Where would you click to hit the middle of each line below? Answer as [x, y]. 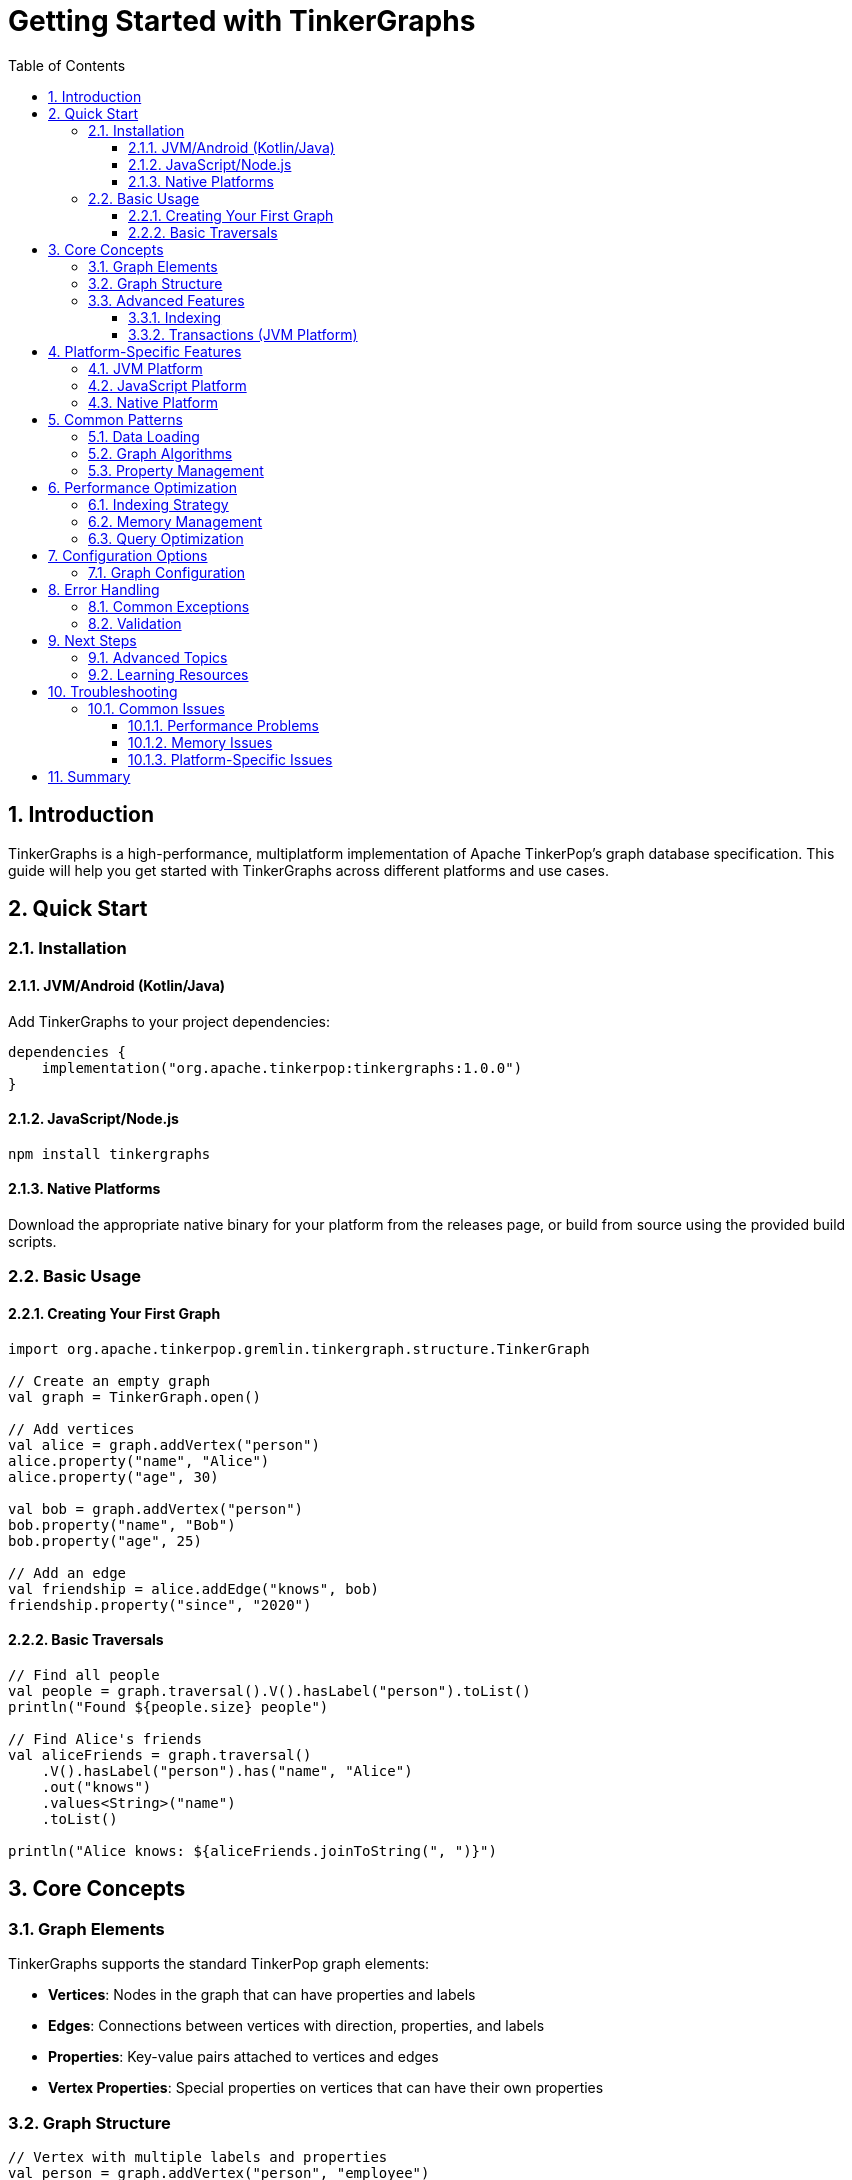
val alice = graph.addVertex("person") [164, 1444]
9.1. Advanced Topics [158, 657]
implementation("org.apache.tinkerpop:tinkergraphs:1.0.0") [282, 1067]
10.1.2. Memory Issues [200, 742]
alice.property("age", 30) [113, 1476]
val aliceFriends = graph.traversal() [160, 1754]
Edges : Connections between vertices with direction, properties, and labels [296, 2026]
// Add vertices [71, 1428]
